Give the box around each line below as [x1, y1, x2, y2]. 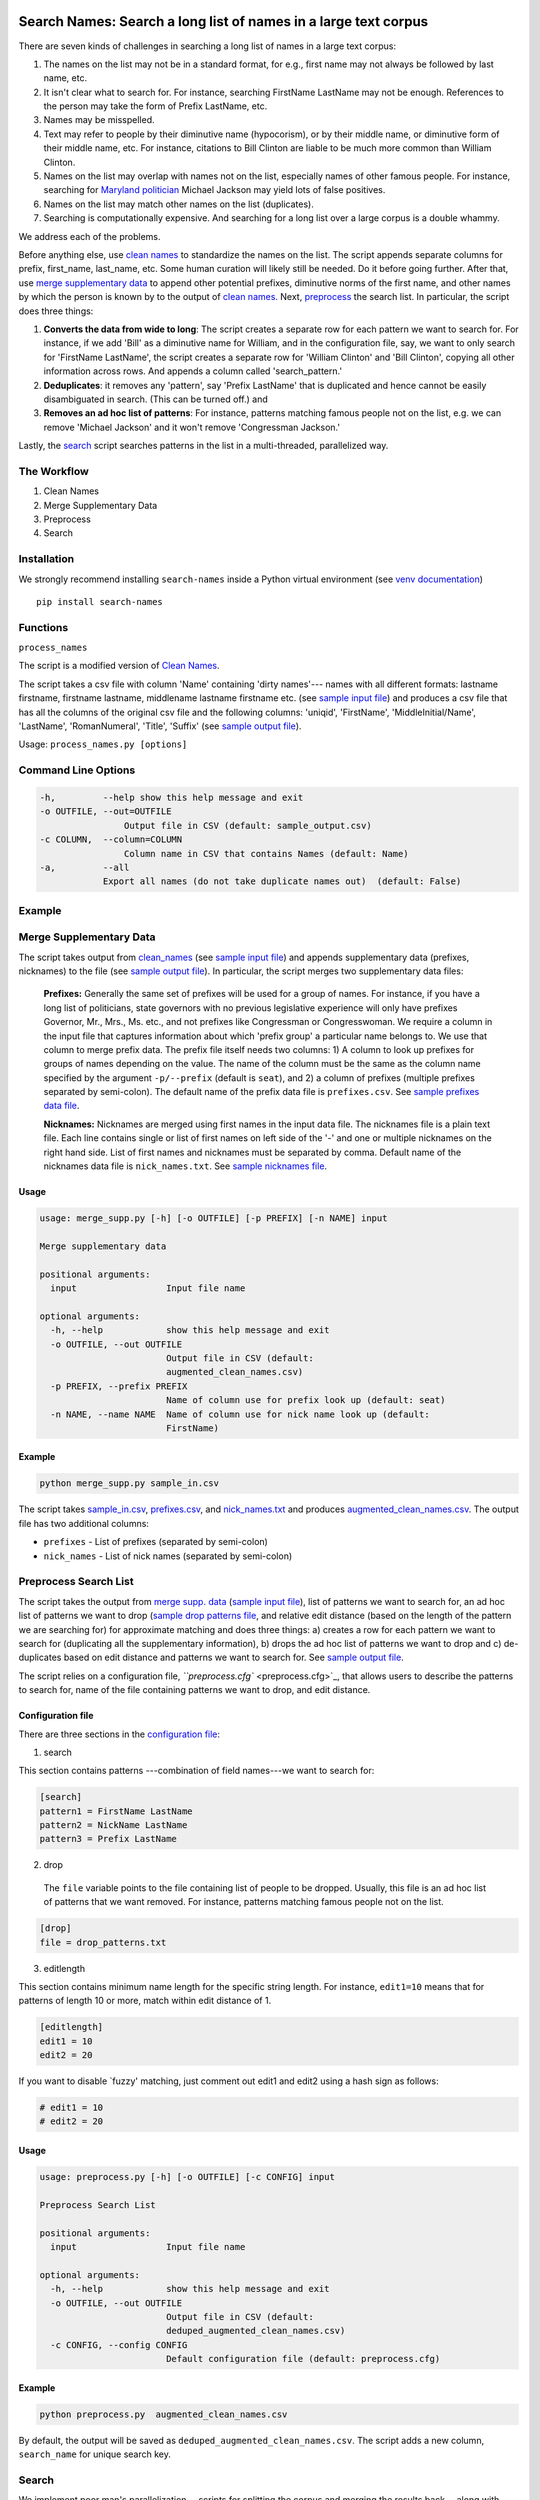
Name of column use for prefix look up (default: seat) [165, 1395, 446, 1406]
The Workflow [18, 464, 89, 478]
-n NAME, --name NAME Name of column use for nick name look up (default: [50, 1408, 430, 1420]
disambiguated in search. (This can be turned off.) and [43, 393, 269, 405]
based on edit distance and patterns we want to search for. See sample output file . [63, 1651, 404, 1664]
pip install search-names [36, 596, 164, 607]
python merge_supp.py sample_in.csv [39, 1478, 220, 1489]
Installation [18, 552, 75, 566]
